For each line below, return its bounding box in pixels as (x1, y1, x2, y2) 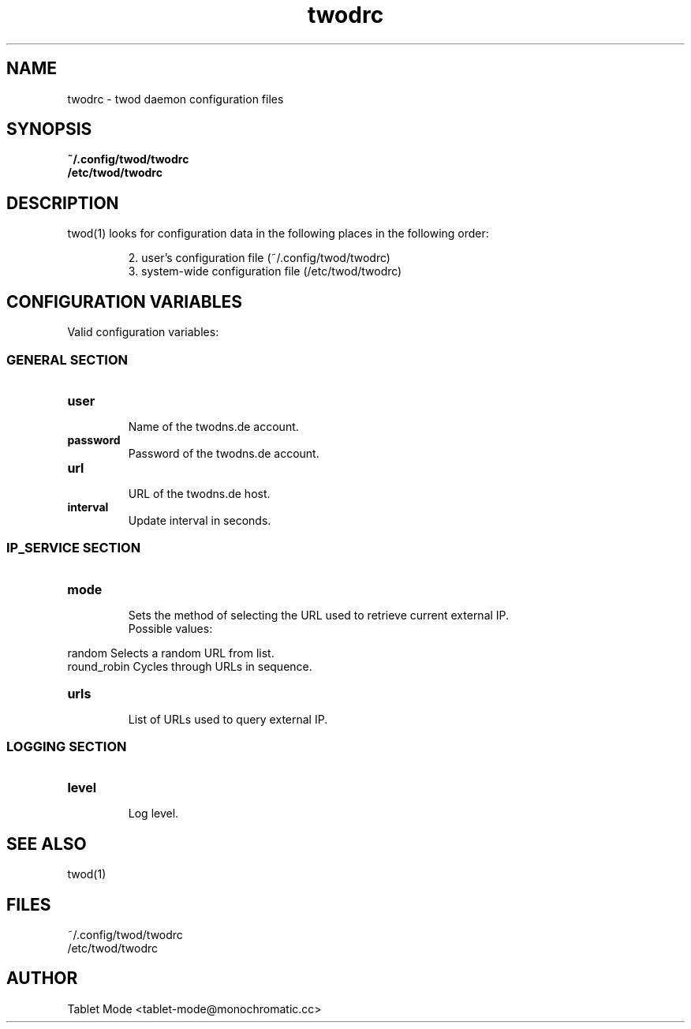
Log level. (128, 806, 179, 821)
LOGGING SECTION (6, 739, 127, 754)
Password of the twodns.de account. (128, 446, 319, 460)
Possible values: (128, 621, 213, 635)
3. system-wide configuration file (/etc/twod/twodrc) (128, 264, 402, 279)
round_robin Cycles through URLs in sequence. (67, 659, 312, 673)
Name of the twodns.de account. (128, 419, 299, 433)
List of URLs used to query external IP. (128, 712, 328, 726)
